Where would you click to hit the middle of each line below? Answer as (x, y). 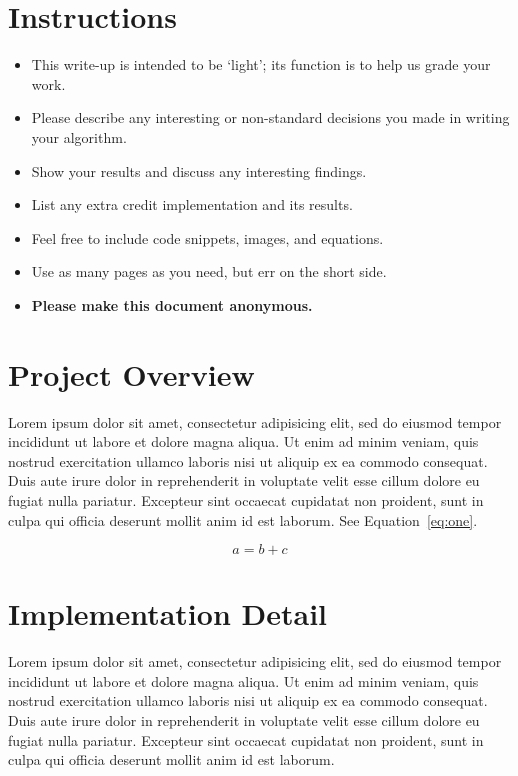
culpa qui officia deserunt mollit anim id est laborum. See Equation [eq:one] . (243, 519)
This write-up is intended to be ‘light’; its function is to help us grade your (261, 64)
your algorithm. (79, 136)
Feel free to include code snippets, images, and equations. (207, 237)
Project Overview (131, 373)
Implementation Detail (168, 613)
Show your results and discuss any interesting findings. (199, 170)
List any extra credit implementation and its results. (192, 204)
